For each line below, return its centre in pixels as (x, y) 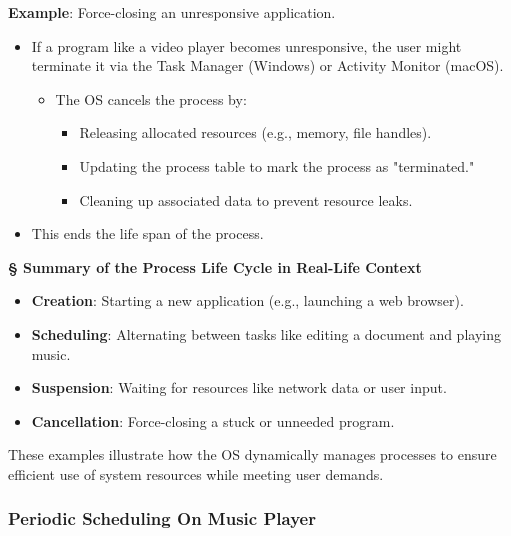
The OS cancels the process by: (151, 98)
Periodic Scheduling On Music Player (162, 518)
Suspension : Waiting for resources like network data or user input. (239, 387)
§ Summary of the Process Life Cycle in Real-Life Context (215, 266)
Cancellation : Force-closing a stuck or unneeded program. (213, 420)
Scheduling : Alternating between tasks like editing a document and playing (266, 333)
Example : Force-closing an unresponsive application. (172, 12)
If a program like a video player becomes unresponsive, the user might (246, 45)
